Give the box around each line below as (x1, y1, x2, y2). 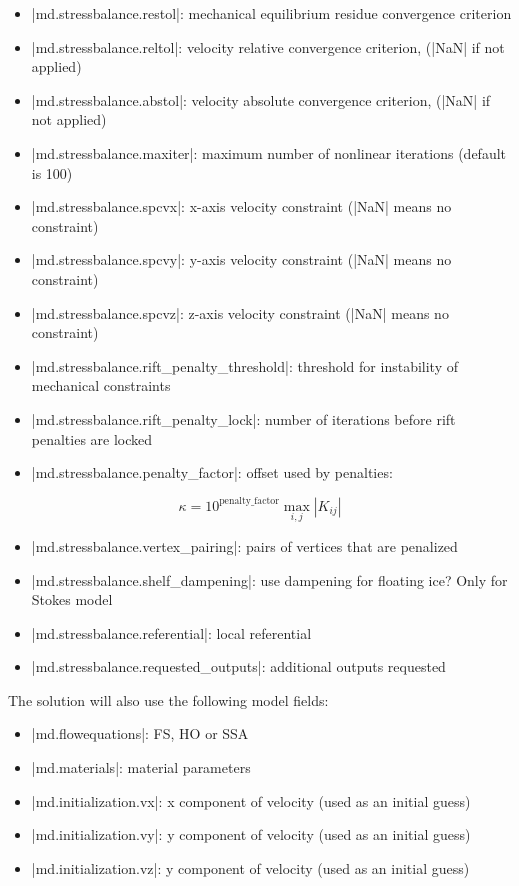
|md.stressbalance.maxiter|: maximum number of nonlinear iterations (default (31, 142, 507, 163)
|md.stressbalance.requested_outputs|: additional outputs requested (31, 656, 446, 677)
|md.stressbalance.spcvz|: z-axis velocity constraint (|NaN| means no (31, 302, 449, 323)
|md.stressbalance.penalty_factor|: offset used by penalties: (31, 462, 393, 483)
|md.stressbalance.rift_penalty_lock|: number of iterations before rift (31, 408, 456, 429)
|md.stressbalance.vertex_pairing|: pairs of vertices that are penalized (31, 535, 458, 556)
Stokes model (31, 589, 113, 610)
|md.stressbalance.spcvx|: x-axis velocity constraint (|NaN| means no (31, 196, 452, 217)
